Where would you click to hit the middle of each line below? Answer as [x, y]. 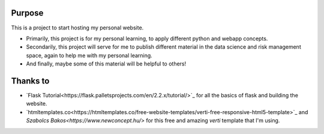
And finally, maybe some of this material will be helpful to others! [106, 64]
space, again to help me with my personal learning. [89, 55]
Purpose [27, 13]
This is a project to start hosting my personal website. [77, 28]
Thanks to [30, 81]
